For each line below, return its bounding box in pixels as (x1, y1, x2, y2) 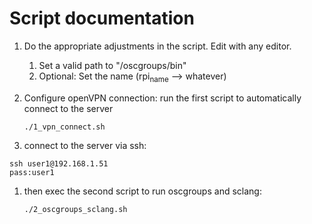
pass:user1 (9, 167, 55, 177)
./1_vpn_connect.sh (23, 122, 106, 132)
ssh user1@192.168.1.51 (9, 158, 109, 169)
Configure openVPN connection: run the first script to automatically (23, 92, 302, 104)
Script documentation (9, 7, 195, 30)
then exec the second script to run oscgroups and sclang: (23, 185, 262, 197)
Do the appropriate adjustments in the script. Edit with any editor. (23, 40, 292, 52)
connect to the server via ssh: (23, 139, 147, 151)
